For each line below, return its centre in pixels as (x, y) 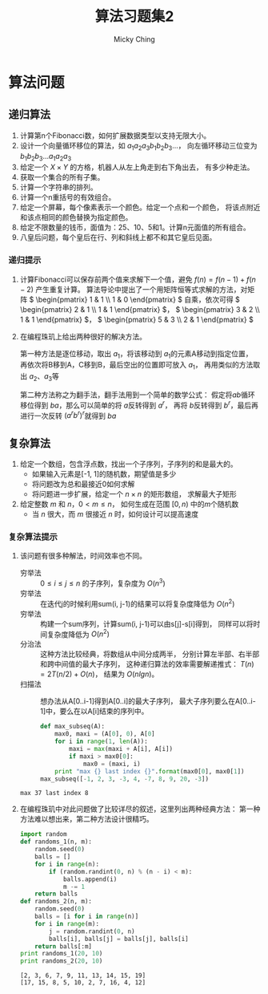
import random (43, 834)
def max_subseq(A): (72, 727)
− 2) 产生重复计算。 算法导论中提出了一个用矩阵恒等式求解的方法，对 (134, 289)
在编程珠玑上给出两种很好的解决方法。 (83, 336)
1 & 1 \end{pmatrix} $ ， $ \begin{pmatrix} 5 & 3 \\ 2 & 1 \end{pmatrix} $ (136, 319)
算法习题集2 (134, 16)
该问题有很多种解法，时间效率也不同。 (83, 556)
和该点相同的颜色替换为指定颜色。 (76, 217)
